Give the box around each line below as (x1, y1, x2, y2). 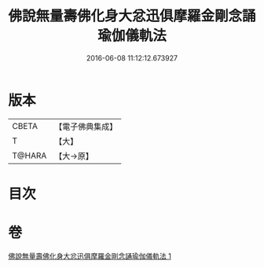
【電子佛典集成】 (54, 121, 118, 132)
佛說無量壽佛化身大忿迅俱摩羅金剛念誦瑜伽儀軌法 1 (8, 251, 171, 260)
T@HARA (12, 150, 47, 161)
